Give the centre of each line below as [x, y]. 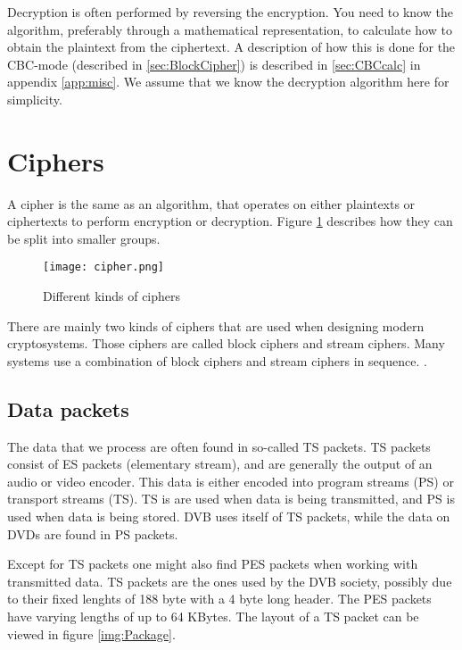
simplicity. [35, 99]
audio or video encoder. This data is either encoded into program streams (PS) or [231, 481]
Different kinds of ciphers [112, 296]
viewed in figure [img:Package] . [91, 633]
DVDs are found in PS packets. [93, 533]
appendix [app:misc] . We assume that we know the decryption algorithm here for [228, 82]
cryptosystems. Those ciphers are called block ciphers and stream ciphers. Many [226, 343]
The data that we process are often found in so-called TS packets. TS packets [219, 446]
